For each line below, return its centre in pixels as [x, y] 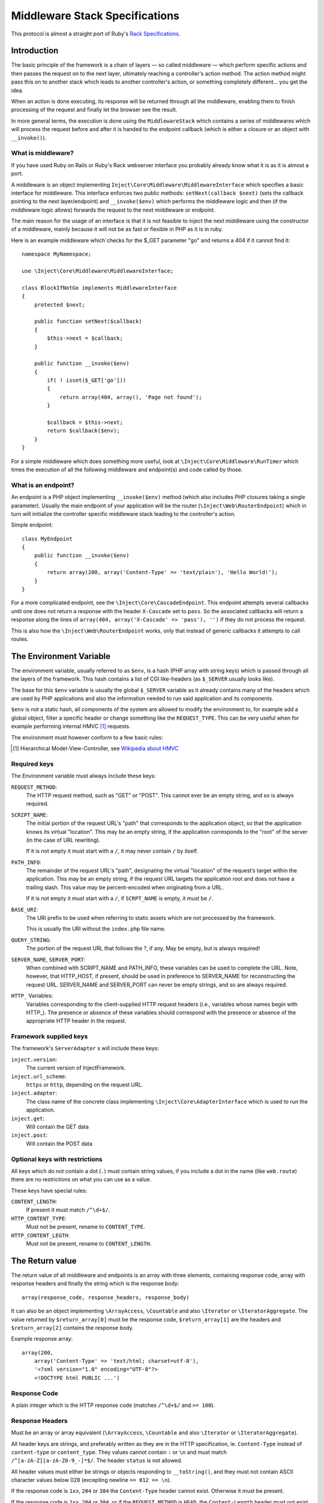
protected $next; [59, 305]
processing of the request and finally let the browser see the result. [94, 110]
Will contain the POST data [59, 1143]
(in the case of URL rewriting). [63, 840]
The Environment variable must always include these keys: [83, 776]
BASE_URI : [25, 909]
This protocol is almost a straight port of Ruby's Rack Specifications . [96, 34]
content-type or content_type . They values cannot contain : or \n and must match [119, 1452]
